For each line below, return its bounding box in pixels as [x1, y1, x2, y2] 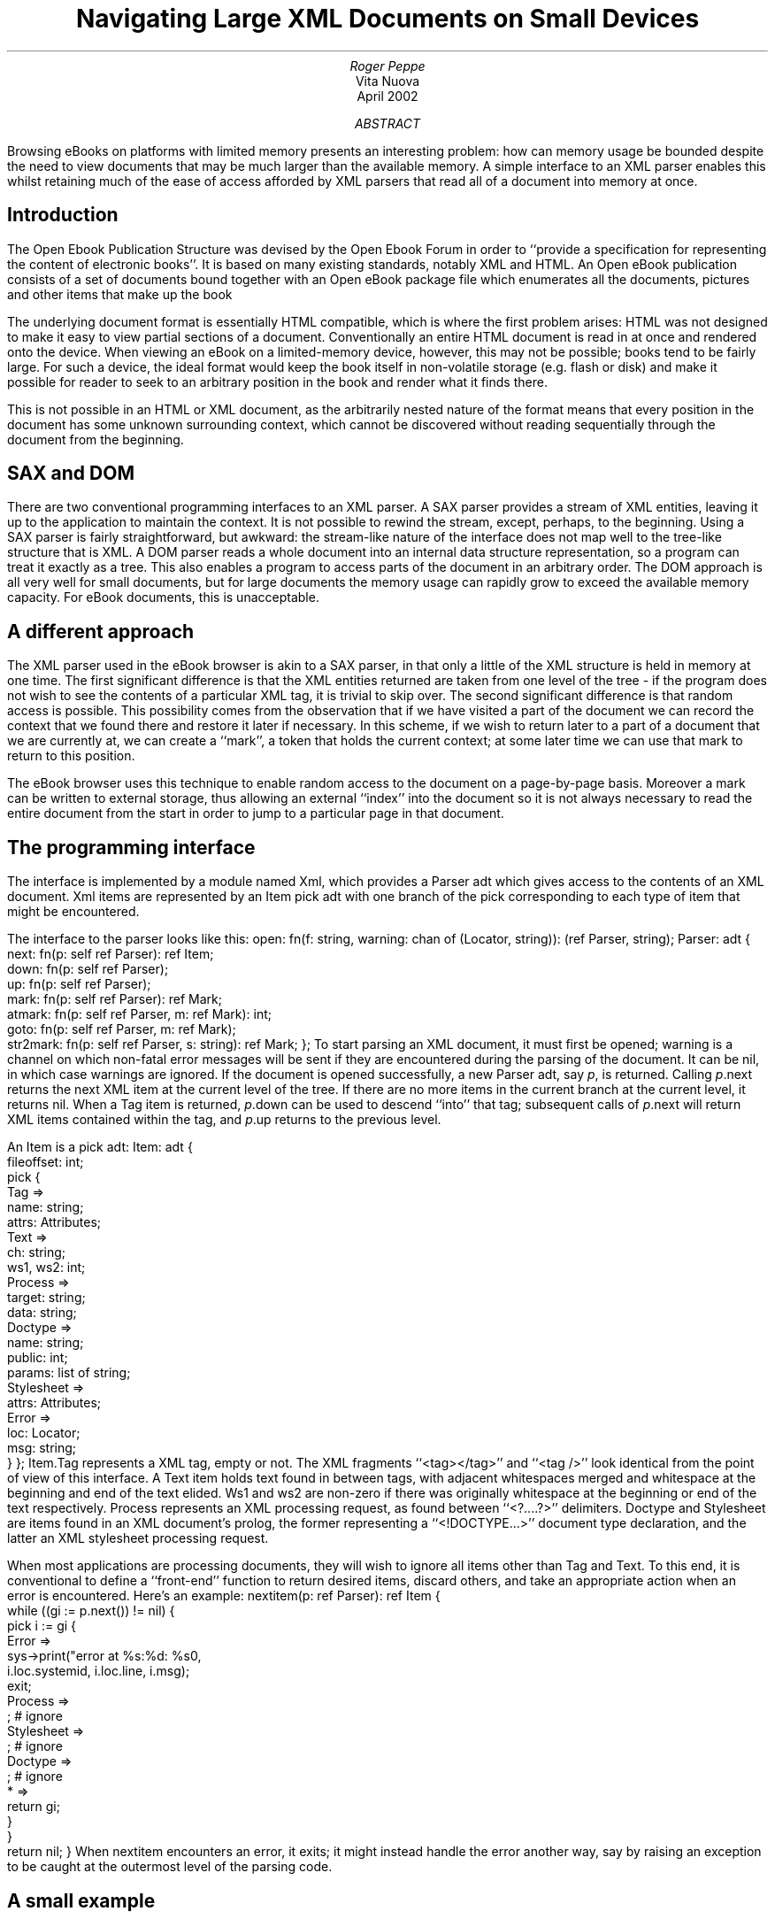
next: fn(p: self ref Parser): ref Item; [7, 946, 214, 962]
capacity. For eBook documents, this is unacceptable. [7, 590, 319, 605]
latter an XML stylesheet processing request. [7, 1530, 269, 1546]
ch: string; [7, 1245, 66, 1260]
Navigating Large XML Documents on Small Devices [75, 4, 700, 34]
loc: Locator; [7, 1425, 81, 1441]
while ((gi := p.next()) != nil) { [7, 1603, 175, 1619]
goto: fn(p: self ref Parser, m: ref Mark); [7, 1021, 236, 1037]
